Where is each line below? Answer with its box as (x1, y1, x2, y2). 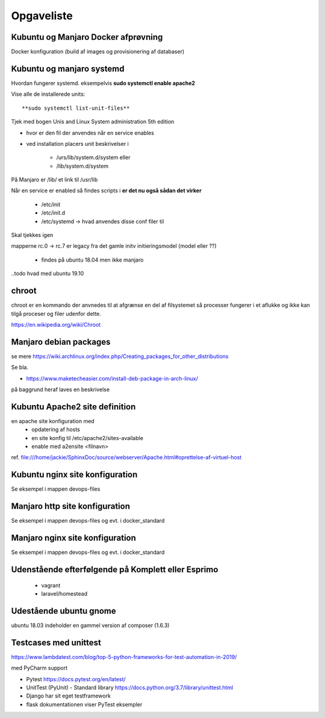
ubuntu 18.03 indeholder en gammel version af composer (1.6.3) (11, 622, 170, 629)
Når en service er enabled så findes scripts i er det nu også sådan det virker (11, 187, 202, 194)
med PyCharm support (11, 664, 68, 672)
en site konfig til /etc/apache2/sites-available (31, 434, 144, 441)
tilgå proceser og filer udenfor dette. (11, 310, 102, 317)
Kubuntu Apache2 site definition (11, 402, 136, 412)
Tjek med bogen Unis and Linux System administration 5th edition (11, 118, 175, 125)
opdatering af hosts (31, 426, 81, 433)
